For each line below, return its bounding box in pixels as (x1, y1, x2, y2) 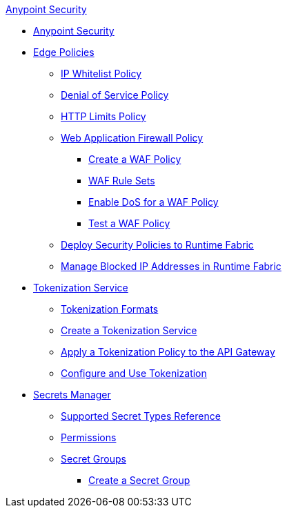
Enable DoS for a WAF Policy (88, 196, 219, 208)
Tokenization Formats (61, 303, 159, 315)
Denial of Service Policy (61, 89, 169, 101)
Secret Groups (61, 453, 126, 465)
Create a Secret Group (88, 474, 190, 486)
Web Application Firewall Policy (61, 132, 204, 144)
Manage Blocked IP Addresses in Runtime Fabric (61, 260, 281, 272)
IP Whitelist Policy (61, 68, 142, 79)
